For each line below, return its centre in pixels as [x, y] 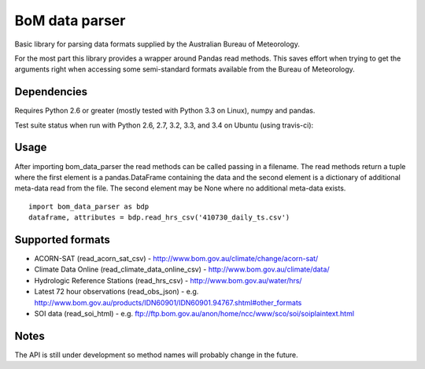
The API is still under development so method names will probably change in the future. [156, 355]
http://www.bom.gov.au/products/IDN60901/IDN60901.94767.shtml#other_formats [168, 302]
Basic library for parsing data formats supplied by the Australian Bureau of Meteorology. [157, 44]
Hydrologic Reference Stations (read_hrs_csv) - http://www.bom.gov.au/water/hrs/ [168, 280]
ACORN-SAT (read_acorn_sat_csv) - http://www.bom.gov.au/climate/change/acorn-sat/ [176, 258]
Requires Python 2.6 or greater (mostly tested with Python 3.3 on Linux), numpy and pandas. [165, 111]
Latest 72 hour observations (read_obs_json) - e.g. [116, 292]
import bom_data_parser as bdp [89, 206]
